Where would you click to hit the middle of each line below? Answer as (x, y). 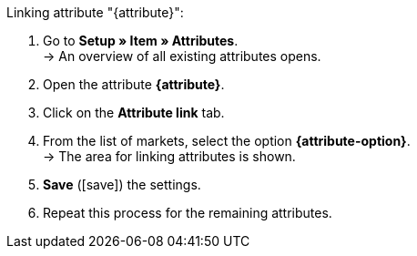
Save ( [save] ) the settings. (122, 184)
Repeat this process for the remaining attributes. (188, 213)
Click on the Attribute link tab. (134, 113)
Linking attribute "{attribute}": (95, 12)
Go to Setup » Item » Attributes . (141, 41)
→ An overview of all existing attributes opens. (182, 56)
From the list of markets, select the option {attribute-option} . (227, 141)
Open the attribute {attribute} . (134, 84)
